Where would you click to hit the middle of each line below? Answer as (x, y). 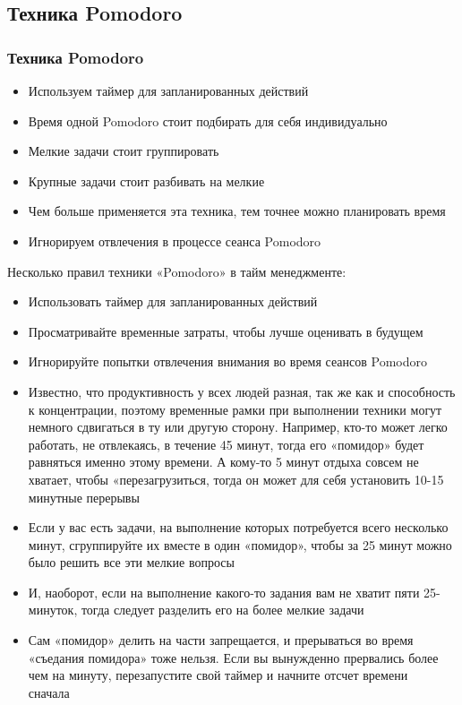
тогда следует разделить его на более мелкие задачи (222, 610)
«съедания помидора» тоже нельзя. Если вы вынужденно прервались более (233, 657)
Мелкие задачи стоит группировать (124, 151)
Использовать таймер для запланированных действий (173, 301)
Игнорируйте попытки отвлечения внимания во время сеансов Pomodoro (228, 361)
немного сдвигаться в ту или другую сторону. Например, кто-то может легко (238, 427)
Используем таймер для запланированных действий (168, 90)
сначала (49, 692)
